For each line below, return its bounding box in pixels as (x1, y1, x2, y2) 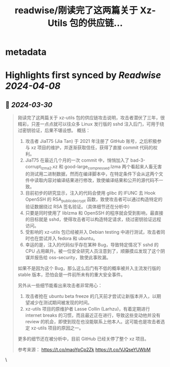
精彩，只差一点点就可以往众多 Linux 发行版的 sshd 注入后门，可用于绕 (17, 121, 164, 127)
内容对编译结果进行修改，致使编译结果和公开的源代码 (43, 177, 155, 183)
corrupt (25, 164, 42, 170)
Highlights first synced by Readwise (5, 70, 161, 81)
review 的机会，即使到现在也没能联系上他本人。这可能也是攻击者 (25, 318, 161, 324)
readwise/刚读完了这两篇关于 (14, 5, 138, 16)
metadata (5, 46, 47, 58)
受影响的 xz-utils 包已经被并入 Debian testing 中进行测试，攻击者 (25, 229, 161, 235)
